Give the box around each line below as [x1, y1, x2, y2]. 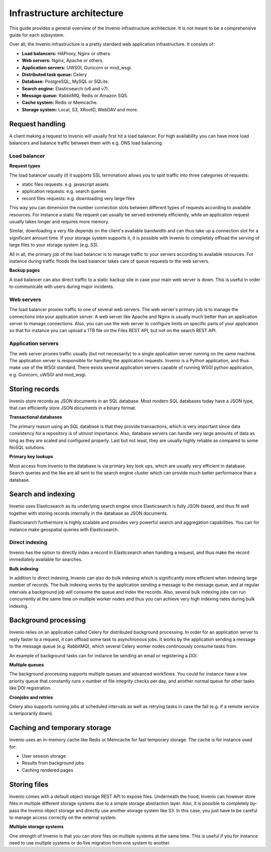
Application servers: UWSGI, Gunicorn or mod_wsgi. [22, 64, 132, 70]
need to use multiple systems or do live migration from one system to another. [9, 840, 171, 846]
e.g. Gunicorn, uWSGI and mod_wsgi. [9, 371, 87, 377]
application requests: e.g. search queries [22, 188, 106, 194]
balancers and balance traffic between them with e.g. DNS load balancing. [9, 140, 163, 146]
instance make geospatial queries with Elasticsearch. [9, 526, 119, 532]
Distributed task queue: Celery [22, 71, 87, 77]
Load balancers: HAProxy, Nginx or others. [22, 50, 111, 56]
